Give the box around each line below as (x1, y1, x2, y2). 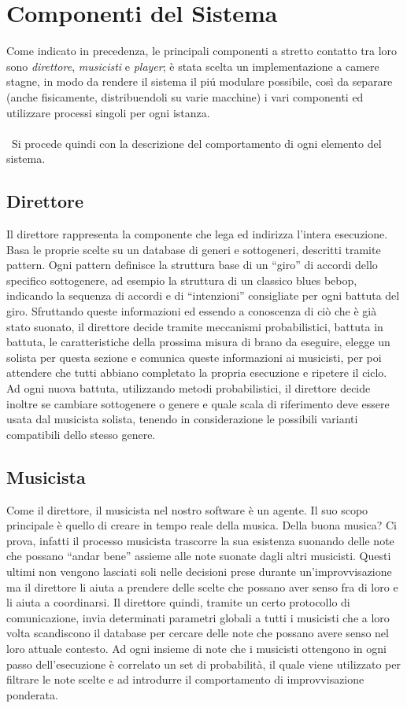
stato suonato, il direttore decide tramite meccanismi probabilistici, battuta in (6, 318, 383, 334)
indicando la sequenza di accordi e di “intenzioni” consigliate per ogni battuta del (6, 287, 400, 304)
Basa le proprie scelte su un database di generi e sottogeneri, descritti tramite (6, 241, 381, 257)
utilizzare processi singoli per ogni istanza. (6, 104, 210, 120)
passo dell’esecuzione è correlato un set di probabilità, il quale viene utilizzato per (6, 655, 401, 672)
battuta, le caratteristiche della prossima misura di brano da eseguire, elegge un (6, 334, 390, 350)
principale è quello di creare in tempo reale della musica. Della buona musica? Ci (6, 517, 397, 533)
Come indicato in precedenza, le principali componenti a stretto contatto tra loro (6, 42, 398, 59)
